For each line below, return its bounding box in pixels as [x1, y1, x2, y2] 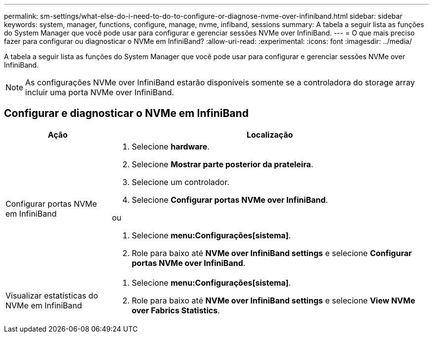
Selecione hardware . [131, 141, 210, 151]
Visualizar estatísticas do [5, 290, 98, 300]
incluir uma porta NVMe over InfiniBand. [25, 87, 174, 97]
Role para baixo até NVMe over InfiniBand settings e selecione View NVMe [131, 295, 415, 305]
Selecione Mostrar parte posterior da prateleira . [131, 159, 313, 169]
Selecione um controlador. [131, 177, 229, 187]
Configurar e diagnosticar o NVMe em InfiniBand [4, 107, 249, 120]
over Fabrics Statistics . [131, 305, 220, 315]
